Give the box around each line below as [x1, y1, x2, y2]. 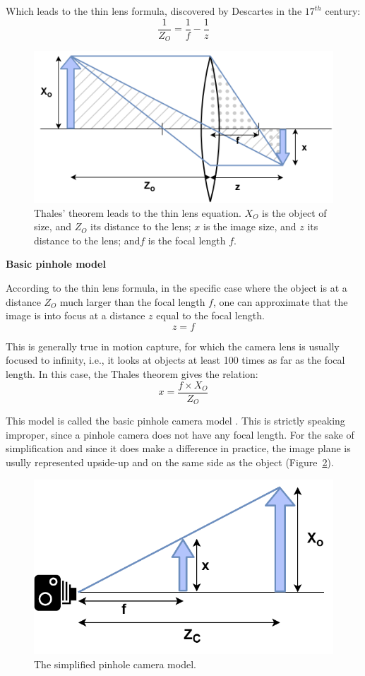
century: [325, 4, 361, 18]
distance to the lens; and [34, 232, 140, 247]
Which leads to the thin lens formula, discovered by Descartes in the [6, 4, 302, 18]
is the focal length [148, 232, 226, 247]
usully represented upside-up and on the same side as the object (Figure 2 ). [6, 454, 334, 469]
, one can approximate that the [213, 294, 348, 309]
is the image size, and [203, 219, 297, 234]
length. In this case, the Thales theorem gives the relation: [6, 367, 258, 381]
